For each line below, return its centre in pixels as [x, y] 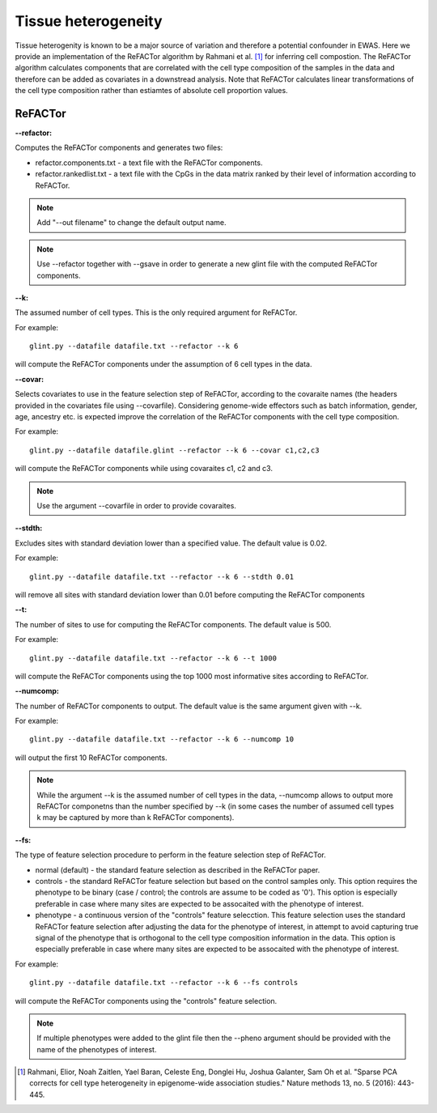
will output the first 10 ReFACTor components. [91, 758]
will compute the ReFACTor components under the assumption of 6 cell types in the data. [163, 364]
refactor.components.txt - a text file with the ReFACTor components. [149, 163]
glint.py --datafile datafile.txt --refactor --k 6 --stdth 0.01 [162, 576]
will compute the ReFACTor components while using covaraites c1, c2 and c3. [144, 469]
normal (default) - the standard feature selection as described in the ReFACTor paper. [178, 869]
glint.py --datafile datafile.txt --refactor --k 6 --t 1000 [153, 658]
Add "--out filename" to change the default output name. [132, 223]
